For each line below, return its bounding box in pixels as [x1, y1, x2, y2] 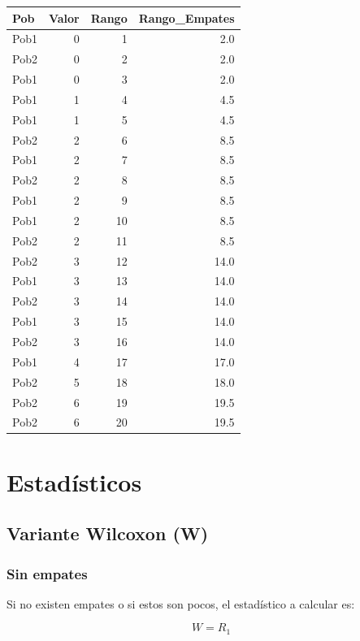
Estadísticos [7, 465, 142, 498]
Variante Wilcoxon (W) [7, 521, 209, 546]
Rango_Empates [138, 9, 235, 26]
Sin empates [7, 563, 88, 583]
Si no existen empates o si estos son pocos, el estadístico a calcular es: [7, 595, 355, 612]
